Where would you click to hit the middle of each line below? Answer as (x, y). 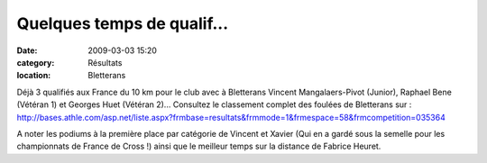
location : (34, 76)
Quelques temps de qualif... (123, 23)
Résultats (105, 62)
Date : (27, 50)
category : (36, 62)
